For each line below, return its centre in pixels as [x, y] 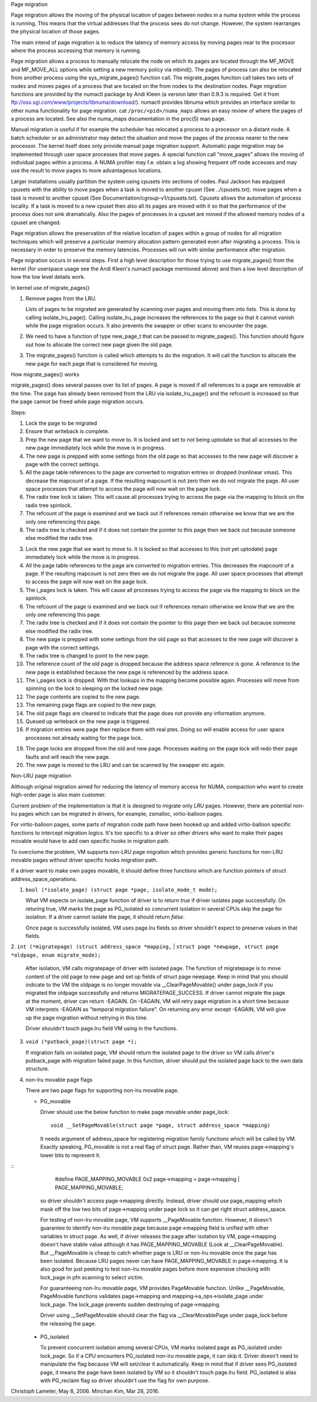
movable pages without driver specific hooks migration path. [84, 860]
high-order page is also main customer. [58, 795]
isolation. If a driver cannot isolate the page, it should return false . [105, 917]
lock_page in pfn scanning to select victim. [92, 1277]
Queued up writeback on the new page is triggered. [88, 721]
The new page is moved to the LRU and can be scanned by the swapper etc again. [125, 765]
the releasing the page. [68, 1323]
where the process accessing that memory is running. [76, 50]
